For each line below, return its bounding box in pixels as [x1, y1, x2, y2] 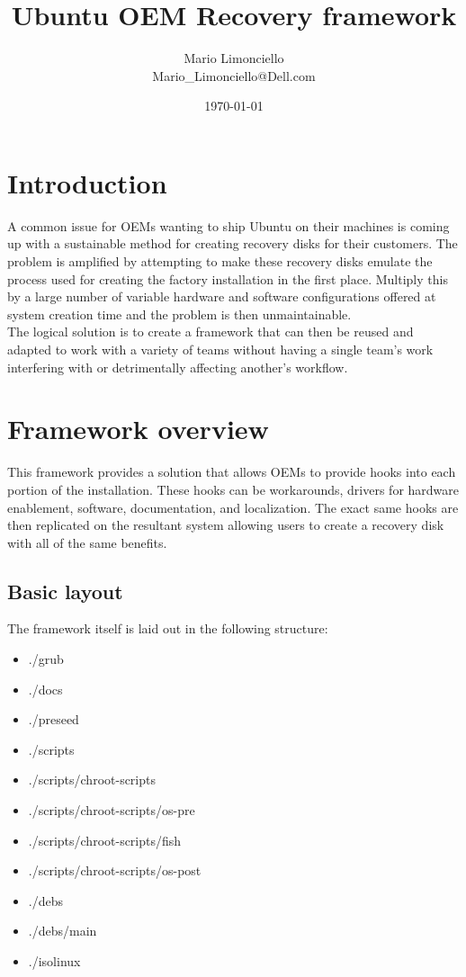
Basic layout [7, 577, 123, 605]
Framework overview [7, 410, 269, 447]
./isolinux [28, 952, 81, 971]
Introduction [7, 164, 167, 201]
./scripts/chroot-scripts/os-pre [28, 801, 195, 820]
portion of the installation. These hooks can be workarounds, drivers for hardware [7, 480, 460, 498]
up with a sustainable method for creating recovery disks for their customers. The [7, 234, 458, 253]
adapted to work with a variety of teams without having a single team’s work [7, 340, 434, 358]
